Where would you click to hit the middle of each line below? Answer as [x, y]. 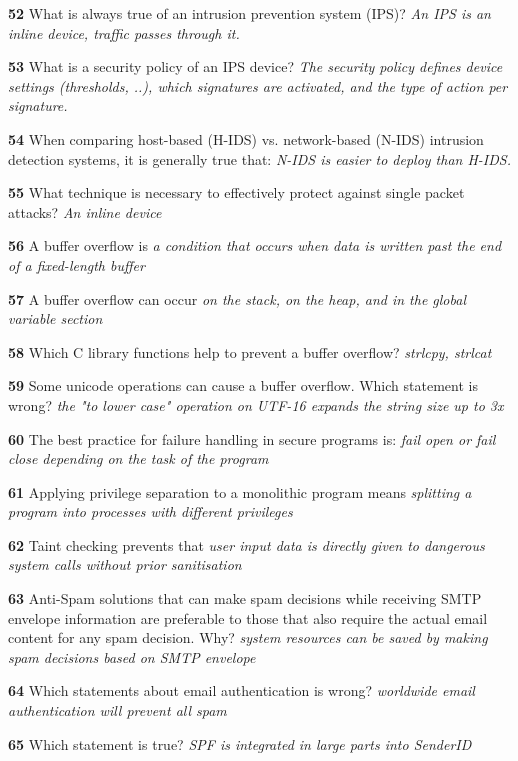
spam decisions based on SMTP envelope [132, 656]
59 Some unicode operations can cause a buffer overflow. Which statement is [243, 385]
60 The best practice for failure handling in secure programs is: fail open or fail [252, 438]
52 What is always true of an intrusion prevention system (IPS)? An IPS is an [249, 13]
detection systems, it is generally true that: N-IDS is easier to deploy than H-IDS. [259, 158]
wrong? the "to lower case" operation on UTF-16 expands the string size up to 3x [256, 404]
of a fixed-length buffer [76, 264]
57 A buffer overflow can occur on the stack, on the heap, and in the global [237, 298]
